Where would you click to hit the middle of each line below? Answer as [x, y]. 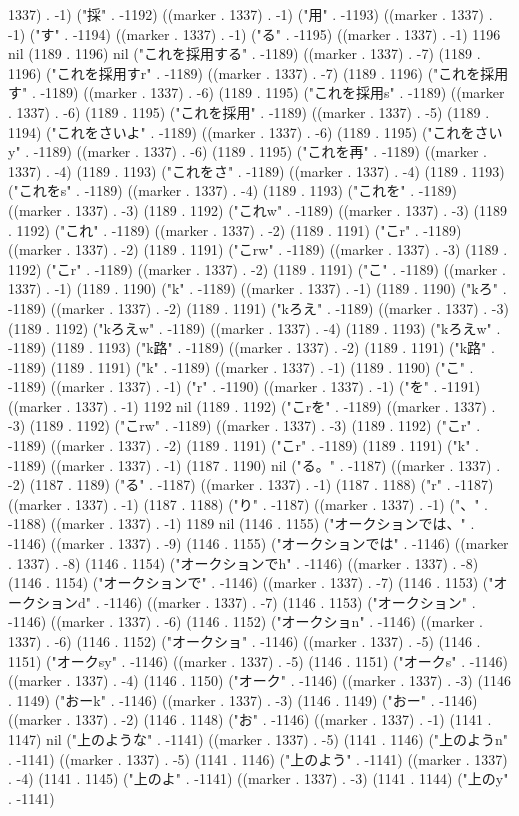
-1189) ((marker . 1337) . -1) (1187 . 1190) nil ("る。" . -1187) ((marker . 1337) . [254, 464]
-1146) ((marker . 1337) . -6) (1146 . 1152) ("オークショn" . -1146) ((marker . [245, 621]
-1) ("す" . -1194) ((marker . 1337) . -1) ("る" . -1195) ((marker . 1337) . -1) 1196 [254, 33]
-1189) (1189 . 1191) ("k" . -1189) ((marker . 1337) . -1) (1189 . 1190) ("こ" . [241, 366]
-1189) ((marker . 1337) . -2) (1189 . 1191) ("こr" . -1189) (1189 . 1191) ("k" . [243, 445]
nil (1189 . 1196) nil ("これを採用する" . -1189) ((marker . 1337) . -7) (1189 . [244, 53]
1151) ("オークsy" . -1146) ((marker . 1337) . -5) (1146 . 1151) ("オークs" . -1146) [258, 660]
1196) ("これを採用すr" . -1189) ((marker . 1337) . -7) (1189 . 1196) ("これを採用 [258, 72]
